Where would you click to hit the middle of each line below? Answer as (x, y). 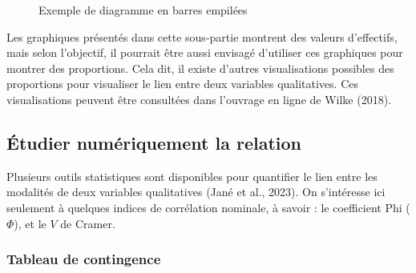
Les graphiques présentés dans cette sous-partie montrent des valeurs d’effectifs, (202, 36)
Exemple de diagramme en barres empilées (143, 10)
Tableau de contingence (84, 259)
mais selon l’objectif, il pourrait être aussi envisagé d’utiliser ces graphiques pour (205, 52)
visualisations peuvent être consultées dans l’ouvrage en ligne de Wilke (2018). (199, 99)
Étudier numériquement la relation (154, 142)
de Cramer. (88, 223)
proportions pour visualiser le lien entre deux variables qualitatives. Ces (182, 84)
